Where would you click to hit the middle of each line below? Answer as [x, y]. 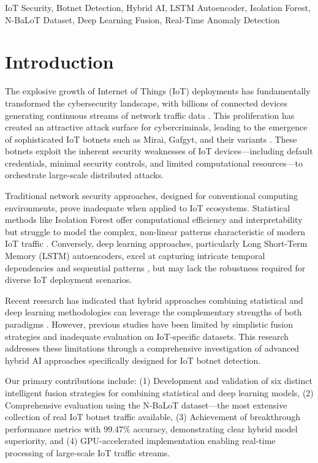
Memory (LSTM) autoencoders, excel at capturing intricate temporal [135, 256]
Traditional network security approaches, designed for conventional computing [152, 196]
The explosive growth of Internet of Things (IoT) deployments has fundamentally [158, 91]
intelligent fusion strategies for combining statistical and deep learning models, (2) [159, 392]
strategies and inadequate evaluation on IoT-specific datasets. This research [147, 336]
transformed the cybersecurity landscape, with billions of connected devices [146, 103]
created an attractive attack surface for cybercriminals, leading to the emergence [156, 127]
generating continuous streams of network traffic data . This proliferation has [150, 115]
